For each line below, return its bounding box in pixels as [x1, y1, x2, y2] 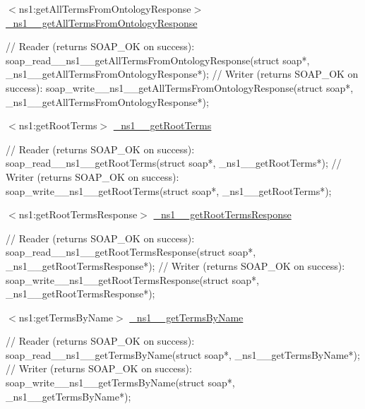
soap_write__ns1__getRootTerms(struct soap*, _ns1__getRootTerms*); [6, 183, 332, 198]
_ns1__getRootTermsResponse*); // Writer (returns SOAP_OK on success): [6, 258, 345, 273]
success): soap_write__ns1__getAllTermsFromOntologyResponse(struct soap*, [6, 80, 354, 95]
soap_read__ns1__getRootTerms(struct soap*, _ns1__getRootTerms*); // [6, 155, 342, 170]
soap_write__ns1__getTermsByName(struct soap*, [6, 375, 235, 390]
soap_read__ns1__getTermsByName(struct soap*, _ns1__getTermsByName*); [6, 347, 360, 362]
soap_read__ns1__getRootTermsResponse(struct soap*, [6, 244, 256, 259]
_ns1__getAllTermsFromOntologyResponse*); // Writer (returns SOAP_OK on [6, 66, 359, 81]
